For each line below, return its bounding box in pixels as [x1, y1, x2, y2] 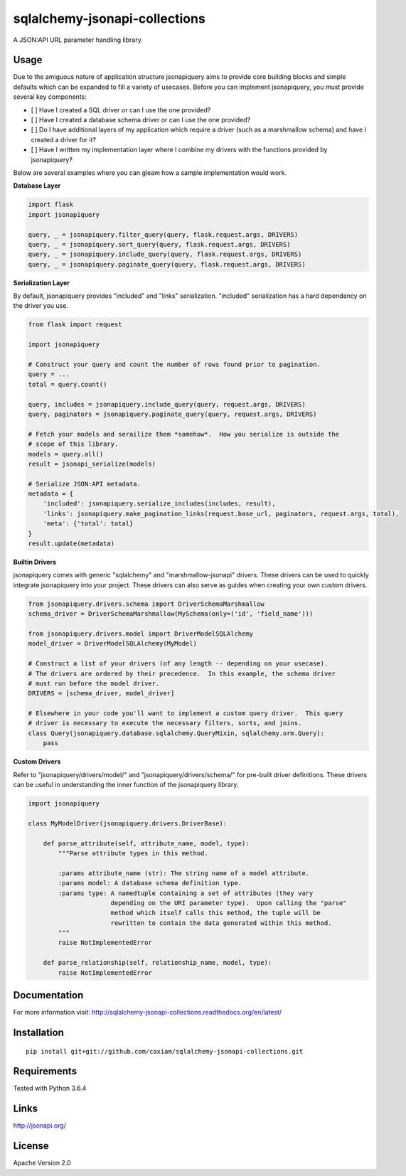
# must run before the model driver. [28, 679, 160, 688]
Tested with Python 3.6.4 [13, 1084, 87, 1093]
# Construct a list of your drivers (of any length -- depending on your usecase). [28, 660, 328, 668]
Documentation [13, 989, 84, 1002]
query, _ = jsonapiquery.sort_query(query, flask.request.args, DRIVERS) [28, 240, 291, 248]
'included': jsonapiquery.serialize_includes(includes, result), [43, 500, 276, 508]
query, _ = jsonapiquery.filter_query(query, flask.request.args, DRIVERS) [28, 230, 299, 238]
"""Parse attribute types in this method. [58, 849, 209, 857]
